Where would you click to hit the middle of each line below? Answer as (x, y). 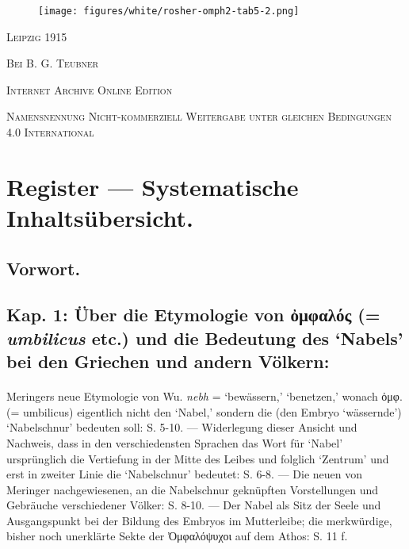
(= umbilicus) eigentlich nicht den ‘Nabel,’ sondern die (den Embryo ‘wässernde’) (204, 411)
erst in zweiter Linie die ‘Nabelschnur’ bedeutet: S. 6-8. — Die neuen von (185, 474)
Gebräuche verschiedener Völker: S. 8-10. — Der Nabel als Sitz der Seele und (194, 505)
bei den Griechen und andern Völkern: (168, 361)
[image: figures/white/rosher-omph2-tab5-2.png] (169, 11)
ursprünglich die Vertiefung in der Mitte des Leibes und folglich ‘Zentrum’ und (198, 458)
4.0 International (50, 132)
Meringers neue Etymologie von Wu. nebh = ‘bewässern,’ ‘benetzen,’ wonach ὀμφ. (204, 396)
